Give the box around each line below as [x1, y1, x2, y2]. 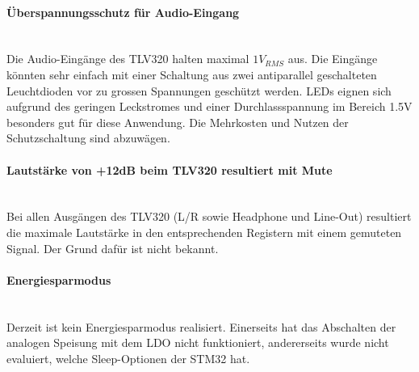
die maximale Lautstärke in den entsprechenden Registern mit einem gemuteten [6, 223, 402, 240]
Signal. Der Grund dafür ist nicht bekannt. [6, 239, 219, 256]
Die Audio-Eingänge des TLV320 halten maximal [6, 50, 249, 67]
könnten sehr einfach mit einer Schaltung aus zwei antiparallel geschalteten [6, 66, 377, 82]
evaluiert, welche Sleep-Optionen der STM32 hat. [6, 349, 250, 366]
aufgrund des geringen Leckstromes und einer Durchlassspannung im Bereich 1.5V [6, 98, 413, 115]
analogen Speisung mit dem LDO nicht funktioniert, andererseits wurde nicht [6, 334, 389, 351]
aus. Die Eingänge [287, 50, 378, 67]
